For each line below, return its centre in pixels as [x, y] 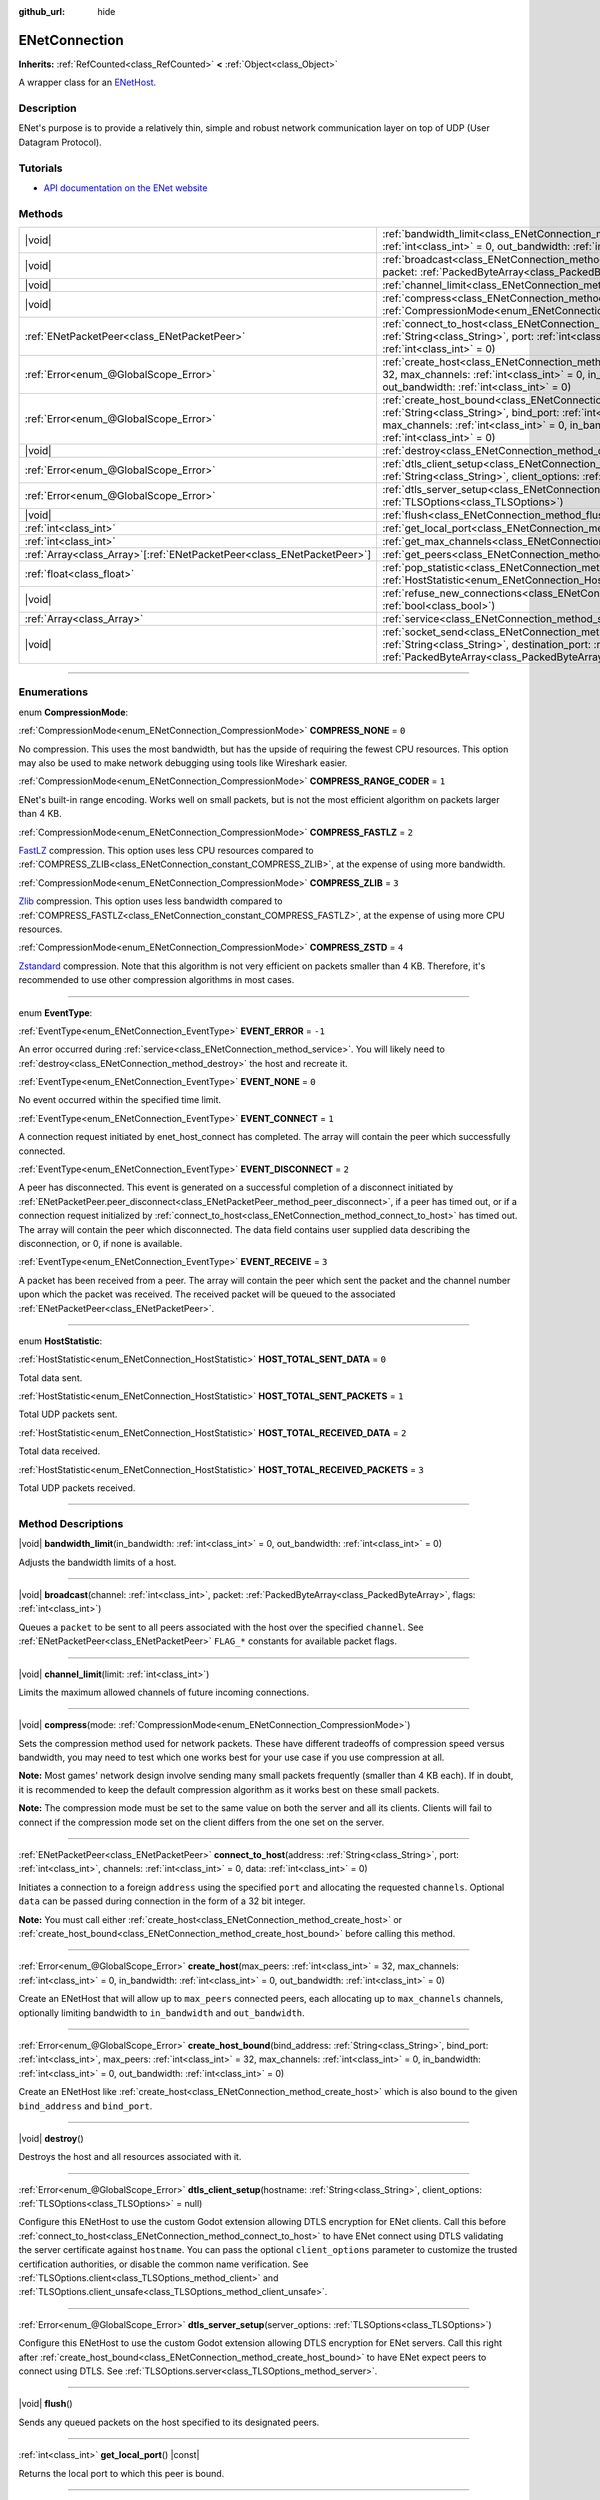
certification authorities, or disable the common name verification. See [163, 2264]
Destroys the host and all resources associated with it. [130, 2157]
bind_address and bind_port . [85, 2106]
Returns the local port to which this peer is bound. [121, 2473]
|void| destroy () [51, 2138]
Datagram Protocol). [60, 142]
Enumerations [53, 692]
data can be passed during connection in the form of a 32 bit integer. [162, 1901]
